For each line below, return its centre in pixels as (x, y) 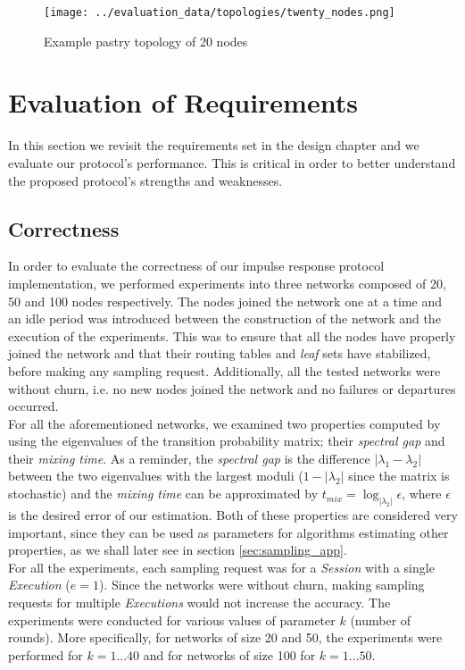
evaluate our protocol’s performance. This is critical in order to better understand (232, 162)
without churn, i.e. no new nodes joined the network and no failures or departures (232, 388)
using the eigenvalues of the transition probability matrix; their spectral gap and (227, 441)
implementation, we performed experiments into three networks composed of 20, (227, 283)
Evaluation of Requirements (183, 102)
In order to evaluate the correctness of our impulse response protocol (196, 266)
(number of (381, 620)
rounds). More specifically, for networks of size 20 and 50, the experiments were (225, 637)
